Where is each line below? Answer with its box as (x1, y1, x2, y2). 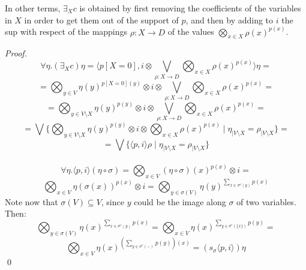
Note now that (5, 195, 58, 208)
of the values (167, 25, 214, 38)
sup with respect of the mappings (5, 25, 128, 38)
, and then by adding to (185, 13, 274, 26)
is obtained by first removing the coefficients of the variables (79, 2, 301, 14)
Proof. (5, 47, 27, 59)
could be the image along (134, 195, 226, 208)
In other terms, (5, 2, 61, 14)
